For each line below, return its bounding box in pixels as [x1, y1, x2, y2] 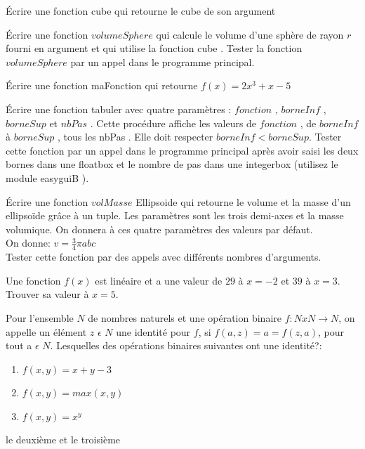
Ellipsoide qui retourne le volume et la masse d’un [135, 194, 351, 209]
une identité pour [116, 324, 191, 339]
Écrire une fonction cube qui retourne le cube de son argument [6, 4, 276, 18]
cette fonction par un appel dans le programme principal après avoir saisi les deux [6, 143, 359, 157]
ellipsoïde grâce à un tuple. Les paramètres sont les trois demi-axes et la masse [6, 208, 344, 223]
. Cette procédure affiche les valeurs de [90, 115, 257, 130]
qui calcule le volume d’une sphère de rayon [156, 27, 344, 41]
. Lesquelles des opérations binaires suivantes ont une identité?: [50, 338, 322, 353]
